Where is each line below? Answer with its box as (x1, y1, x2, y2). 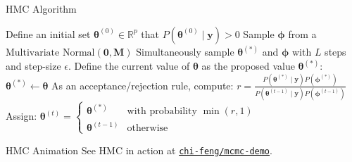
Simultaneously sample (136, 44, 234, 59)
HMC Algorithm (6, 1, 77, 15)
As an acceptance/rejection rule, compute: (51, 77, 234, 92)
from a (288, 26, 317, 41)
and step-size (6, 58, 61, 73)
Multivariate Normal (6, 48, 95, 58)
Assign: (6, 108, 37, 123)
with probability (127, 106, 197, 116)
